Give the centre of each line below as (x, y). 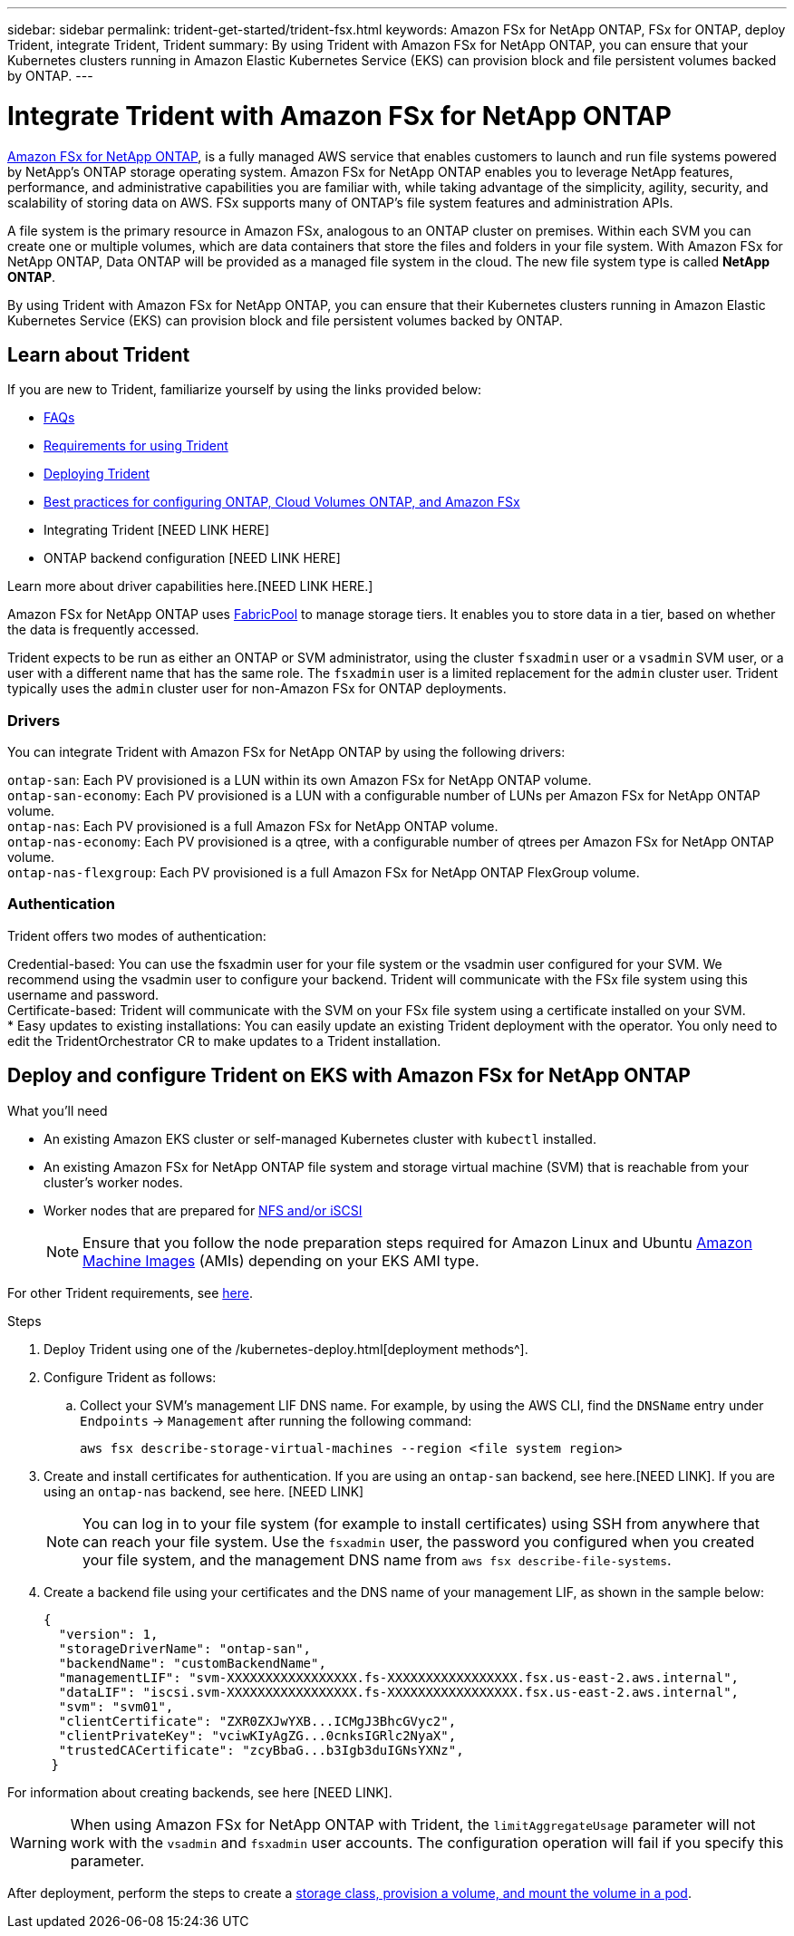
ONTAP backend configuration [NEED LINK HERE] (192, 558)
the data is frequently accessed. (103, 630)
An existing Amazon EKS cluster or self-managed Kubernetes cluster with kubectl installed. (320, 1138)
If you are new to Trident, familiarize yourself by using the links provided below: (245, 390)
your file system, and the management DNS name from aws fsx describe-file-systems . (377, 1559)
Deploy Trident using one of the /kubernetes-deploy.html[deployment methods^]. (286, 1349)
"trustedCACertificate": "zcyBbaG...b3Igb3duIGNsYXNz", (261, 1750)
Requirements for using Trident (136, 446)
